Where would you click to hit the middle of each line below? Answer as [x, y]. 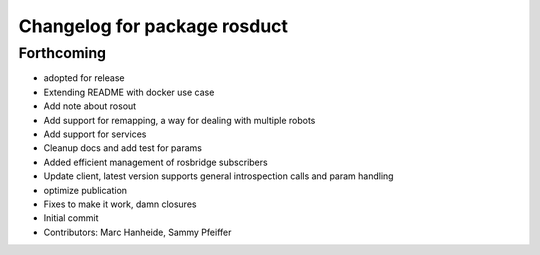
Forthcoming [62, 53]
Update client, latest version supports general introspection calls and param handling [218, 176]
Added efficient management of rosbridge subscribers [156, 162]
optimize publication [85, 190]
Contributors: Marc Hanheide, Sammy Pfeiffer [137, 232]
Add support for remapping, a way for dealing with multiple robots [179, 120]
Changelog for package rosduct [153, 26]
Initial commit [71, 218]
